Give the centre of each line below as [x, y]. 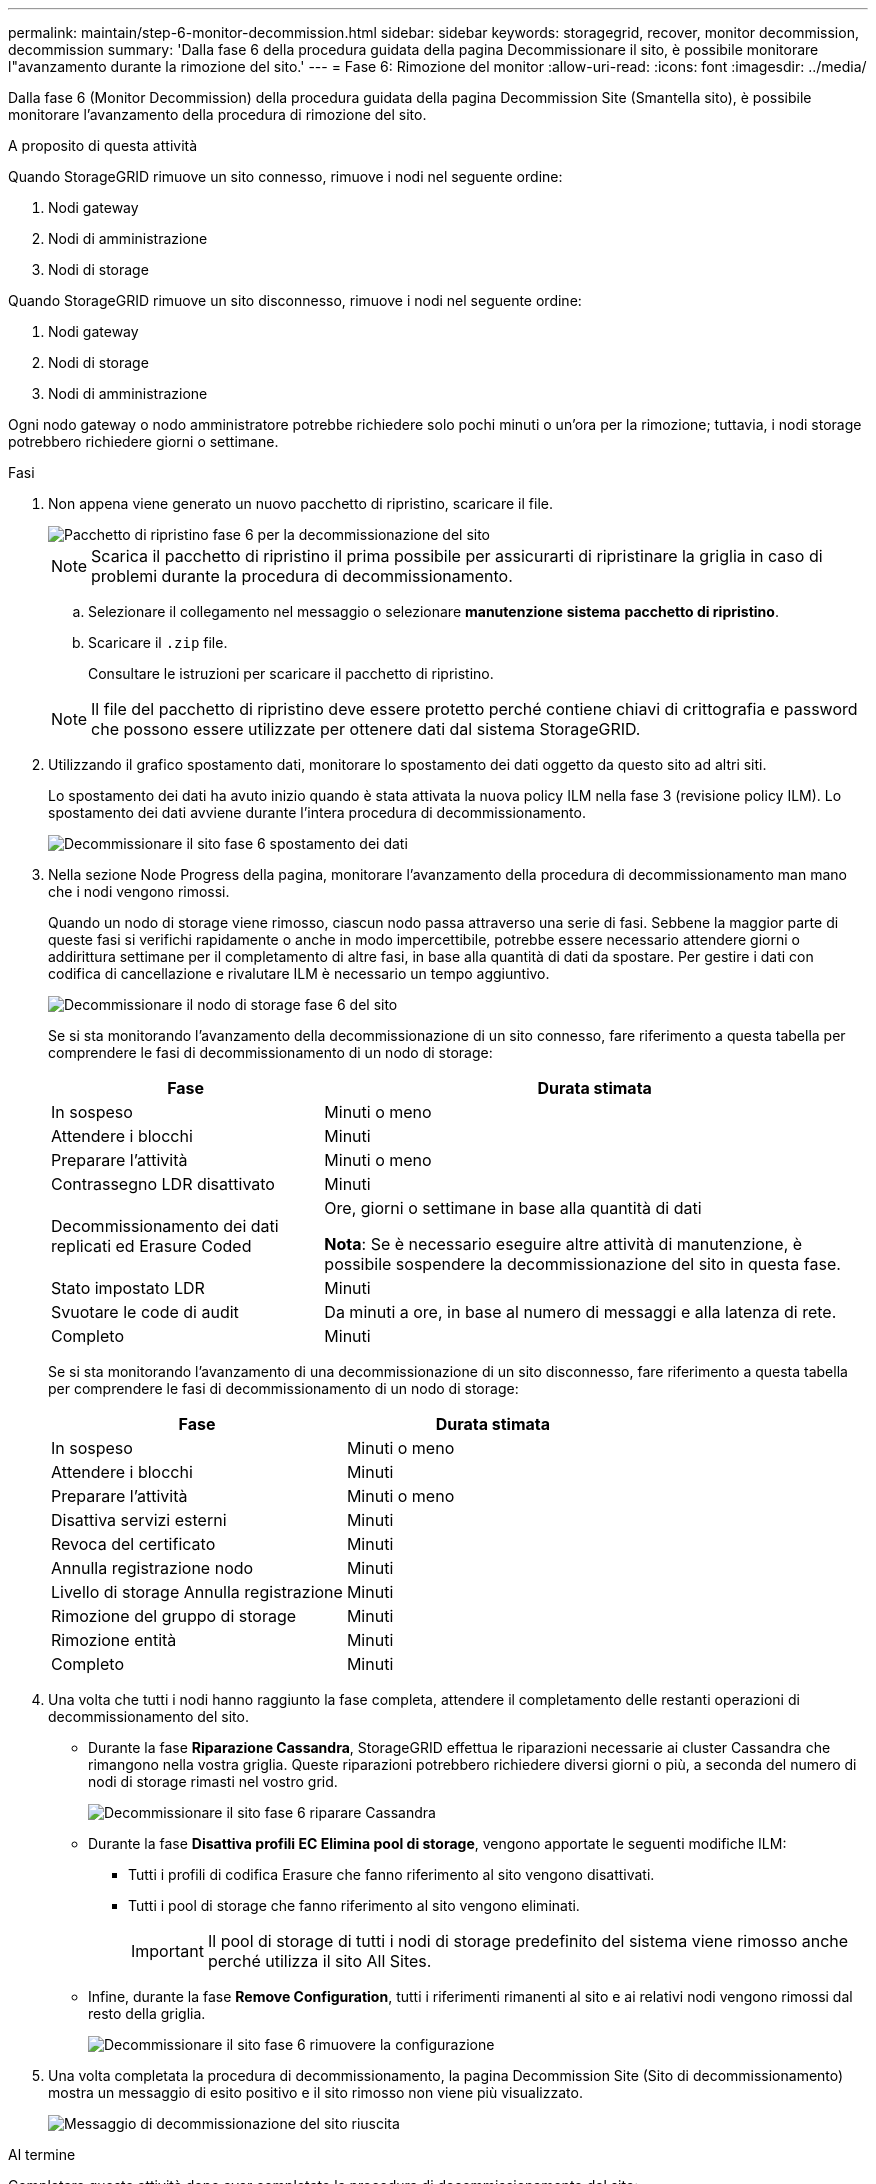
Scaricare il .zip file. [158, 642]
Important [167, 1951]
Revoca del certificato [133, 1544]
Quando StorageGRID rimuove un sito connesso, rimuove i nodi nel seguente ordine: [285, 176]
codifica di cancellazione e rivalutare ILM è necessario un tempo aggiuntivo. [299, 973]
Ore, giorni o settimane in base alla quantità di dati [513, 1208]
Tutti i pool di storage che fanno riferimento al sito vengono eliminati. [354, 1905]
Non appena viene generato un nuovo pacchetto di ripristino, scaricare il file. [300, 503]
